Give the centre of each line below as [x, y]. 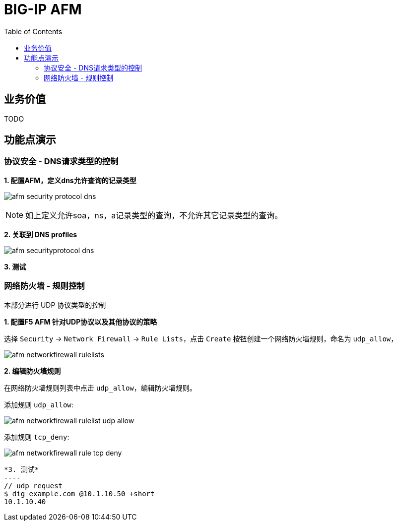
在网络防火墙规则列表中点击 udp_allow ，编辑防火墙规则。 [100, 388]
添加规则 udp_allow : [39, 404]
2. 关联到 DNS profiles [41, 234]
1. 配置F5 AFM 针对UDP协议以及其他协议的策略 [81, 322]
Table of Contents [33, 31]
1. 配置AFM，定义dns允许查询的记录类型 [70, 180]
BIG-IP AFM [43, 9]
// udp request [33, 486]
